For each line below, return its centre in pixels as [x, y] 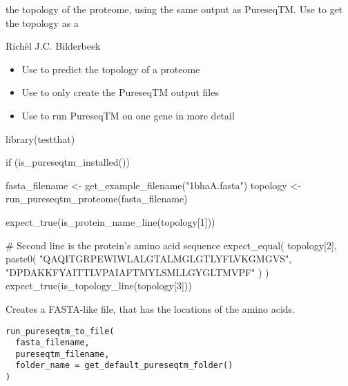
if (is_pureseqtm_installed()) [68, 162]
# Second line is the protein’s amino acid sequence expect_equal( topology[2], [171, 245]
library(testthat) [40, 138]
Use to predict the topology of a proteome [111, 69]
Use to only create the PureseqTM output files [120, 92]
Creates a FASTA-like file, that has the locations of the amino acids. [150, 308]
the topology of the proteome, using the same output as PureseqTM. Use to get [174, 9]
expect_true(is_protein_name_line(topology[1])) [110, 221]
